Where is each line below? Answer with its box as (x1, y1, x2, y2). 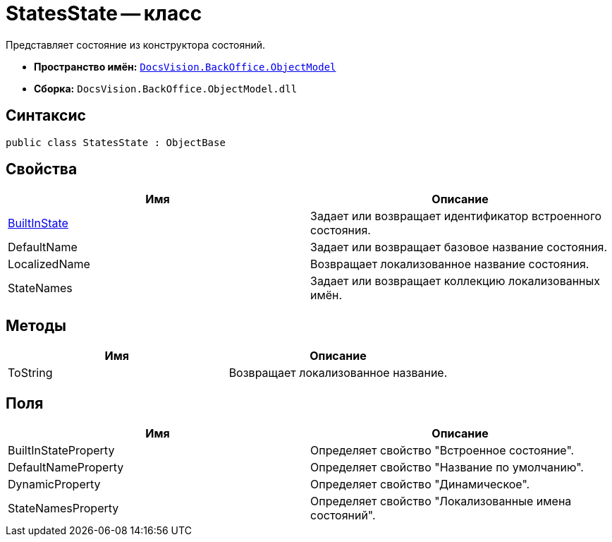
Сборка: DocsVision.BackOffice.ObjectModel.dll (34, 82, 298, 95)
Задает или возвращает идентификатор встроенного (310, 209, 602, 224)
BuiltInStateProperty (8, 443, 115, 458)
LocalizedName (8, 257, 90, 272)
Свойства (6, 160, 78, 179)
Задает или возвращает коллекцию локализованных (310, 274, 601, 289)
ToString (8, 366, 53, 380)
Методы (6, 316, 66, 335)
